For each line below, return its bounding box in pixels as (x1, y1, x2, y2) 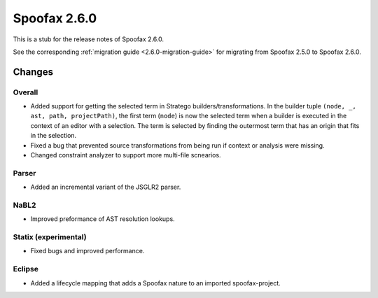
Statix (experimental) (13, 232, 87, 242)
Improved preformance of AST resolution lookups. (30, 215, 175, 223)
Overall (13, 87, 38, 97)
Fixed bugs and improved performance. (30, 247, 145, 255)
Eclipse (13, 264, 38, 274)
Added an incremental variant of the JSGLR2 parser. (30, 183, 181, 192)
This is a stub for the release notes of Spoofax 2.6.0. (13, 35, 164, 43)
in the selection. (30, 132, 77, 140)
